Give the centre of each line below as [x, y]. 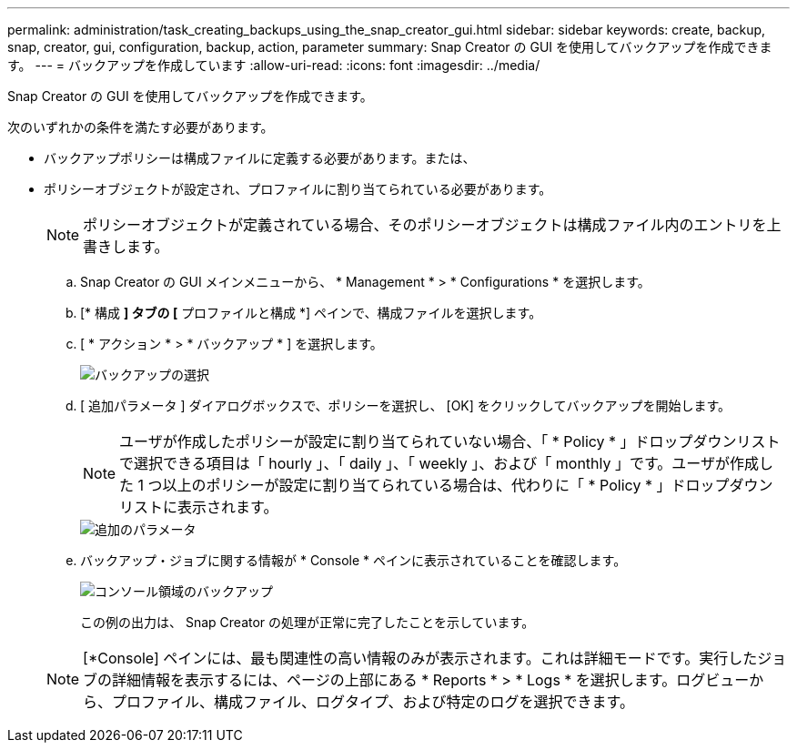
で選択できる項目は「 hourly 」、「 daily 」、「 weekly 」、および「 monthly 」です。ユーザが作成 [439, 463]
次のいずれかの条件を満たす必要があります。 [141, 127]
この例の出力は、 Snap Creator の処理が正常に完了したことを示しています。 [308, 622]
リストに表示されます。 [199, 507]
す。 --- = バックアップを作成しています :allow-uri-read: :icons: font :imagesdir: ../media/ [274, 65]
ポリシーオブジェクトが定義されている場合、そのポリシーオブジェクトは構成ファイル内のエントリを [425, 225]
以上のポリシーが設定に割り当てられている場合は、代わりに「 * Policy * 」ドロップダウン [468, 485]
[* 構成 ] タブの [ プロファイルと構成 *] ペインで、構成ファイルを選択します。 [311, 313]
